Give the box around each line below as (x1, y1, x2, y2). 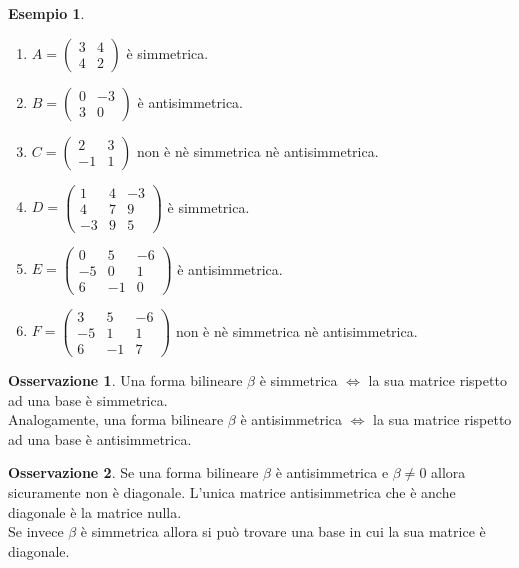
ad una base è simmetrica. (8, 389, 168, 410)
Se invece (8, 521, 64, 542)
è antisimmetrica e (275, 462, 389, 483)
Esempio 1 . (8, 3, 85, 23)
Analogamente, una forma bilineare (8, 409, 224, 430)
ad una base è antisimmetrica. (8, 428, 192, 449)
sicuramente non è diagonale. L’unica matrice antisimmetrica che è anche (8, 482, 456, 503)
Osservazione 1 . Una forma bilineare (8, 370, 243, 391)
